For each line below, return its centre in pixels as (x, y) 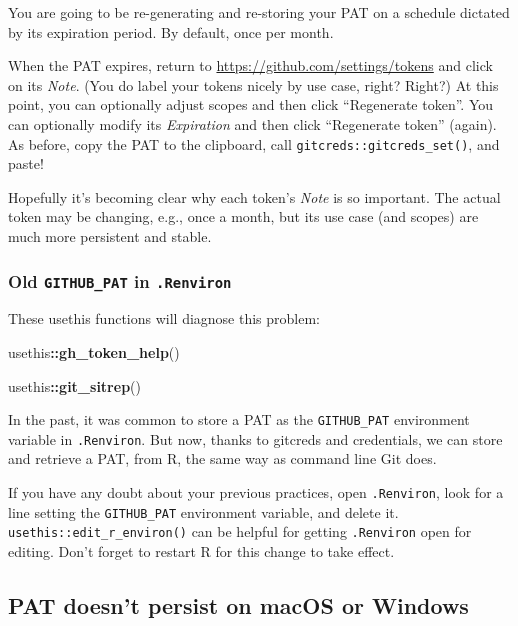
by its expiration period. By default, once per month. (171, 31)
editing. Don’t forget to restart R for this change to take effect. (201, 551)
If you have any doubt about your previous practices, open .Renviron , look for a (256, 492)
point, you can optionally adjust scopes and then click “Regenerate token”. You (251, 104)
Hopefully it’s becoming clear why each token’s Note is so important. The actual (254, 196)
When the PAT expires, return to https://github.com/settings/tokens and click (250, 65)
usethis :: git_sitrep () (74, 385)
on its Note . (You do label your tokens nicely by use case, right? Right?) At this (253, 84)
